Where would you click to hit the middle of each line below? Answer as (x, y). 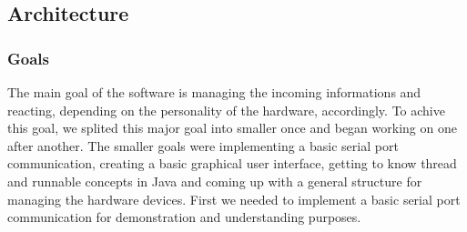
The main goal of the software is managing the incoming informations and (214, 92)
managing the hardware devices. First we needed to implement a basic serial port (234, 199)
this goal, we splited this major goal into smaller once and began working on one (232, 128)
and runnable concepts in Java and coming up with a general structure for (215, 181)
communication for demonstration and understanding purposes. (184, 217)
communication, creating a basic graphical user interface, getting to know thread (232, 163)
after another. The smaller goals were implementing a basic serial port (203, 145)
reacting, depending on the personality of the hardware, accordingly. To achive (226, 110)
